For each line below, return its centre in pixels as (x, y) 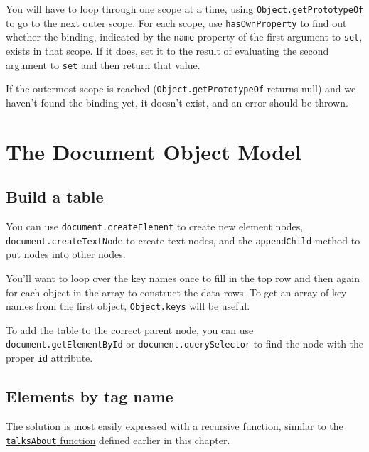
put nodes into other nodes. (66, 254)
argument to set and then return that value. (103, 64)
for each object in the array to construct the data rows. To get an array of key (176, 292)
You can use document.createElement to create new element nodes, (155, 226)
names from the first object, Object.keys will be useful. (128, 306)
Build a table (55, 197)
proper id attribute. (49, 358)
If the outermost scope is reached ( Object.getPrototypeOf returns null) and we (181, 88)
